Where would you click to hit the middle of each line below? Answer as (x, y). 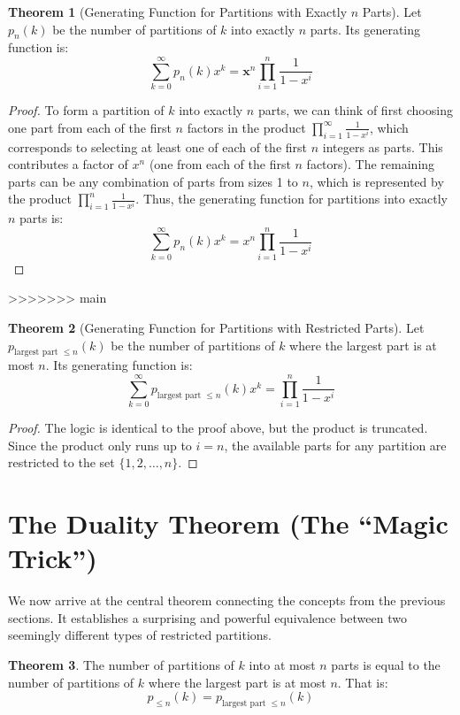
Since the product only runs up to (100, 445)
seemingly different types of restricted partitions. (140, 635)
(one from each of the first (220, 164)
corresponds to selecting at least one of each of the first (158, 146)
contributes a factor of (68, 164)
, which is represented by (376, 181)
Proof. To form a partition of (86, 110)
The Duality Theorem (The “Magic (228, 523)
